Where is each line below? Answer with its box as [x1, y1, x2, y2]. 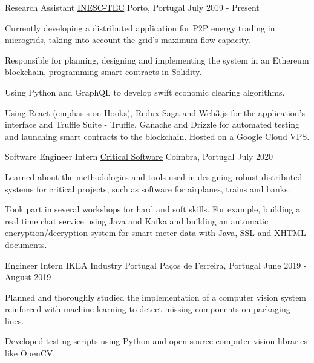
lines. [5, 314, 24, 327]
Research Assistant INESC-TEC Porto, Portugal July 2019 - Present [5, 1, 260, 13]
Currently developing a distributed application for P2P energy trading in [5, 21, 275, 34]
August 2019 [5, 270, 51, 283]
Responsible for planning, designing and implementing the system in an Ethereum [5, 53, 309, 66]
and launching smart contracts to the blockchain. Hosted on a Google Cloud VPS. [5, 129, 310, 142]
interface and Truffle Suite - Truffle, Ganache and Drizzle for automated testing [5, 118, 300, 131]
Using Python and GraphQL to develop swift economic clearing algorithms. [5, 85, 285, 98]
